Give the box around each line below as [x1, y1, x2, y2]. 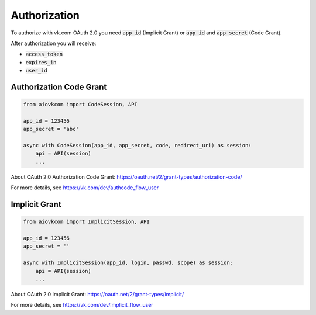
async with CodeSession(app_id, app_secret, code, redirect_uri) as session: [23, 142, 252, 149]
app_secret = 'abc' [23, 126, 79, 133]
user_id [25, 67, 48, 74]
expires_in [25, 59, 57, 65]
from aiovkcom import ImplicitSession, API [23, 219, 150, 225]
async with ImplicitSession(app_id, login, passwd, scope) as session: [23, 259, 233, 266]
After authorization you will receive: [11, 40, 97, 47]
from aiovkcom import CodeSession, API [23, 101, 138, 108]
